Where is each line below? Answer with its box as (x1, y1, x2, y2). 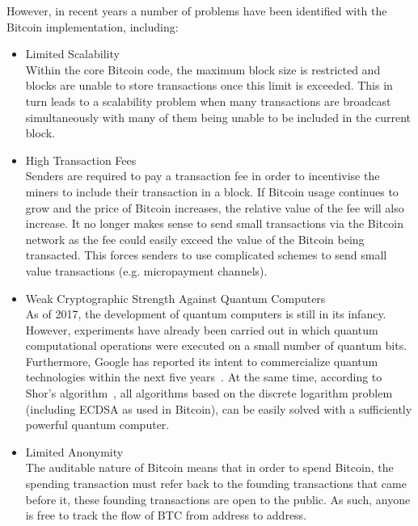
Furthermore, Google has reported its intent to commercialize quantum (25, 352, 378, 369)
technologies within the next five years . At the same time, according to (25, 368, 382, 385)
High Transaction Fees (25, 151, 137, 168)
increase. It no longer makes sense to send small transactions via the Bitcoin (25, 215, 403, 232)
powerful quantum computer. (25, 416, 170, 433)
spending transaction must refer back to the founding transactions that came (25, 475, 407, 492)
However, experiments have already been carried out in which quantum (25, 321, 378, 338)
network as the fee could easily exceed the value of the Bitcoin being (25, 230, 365, 247)
